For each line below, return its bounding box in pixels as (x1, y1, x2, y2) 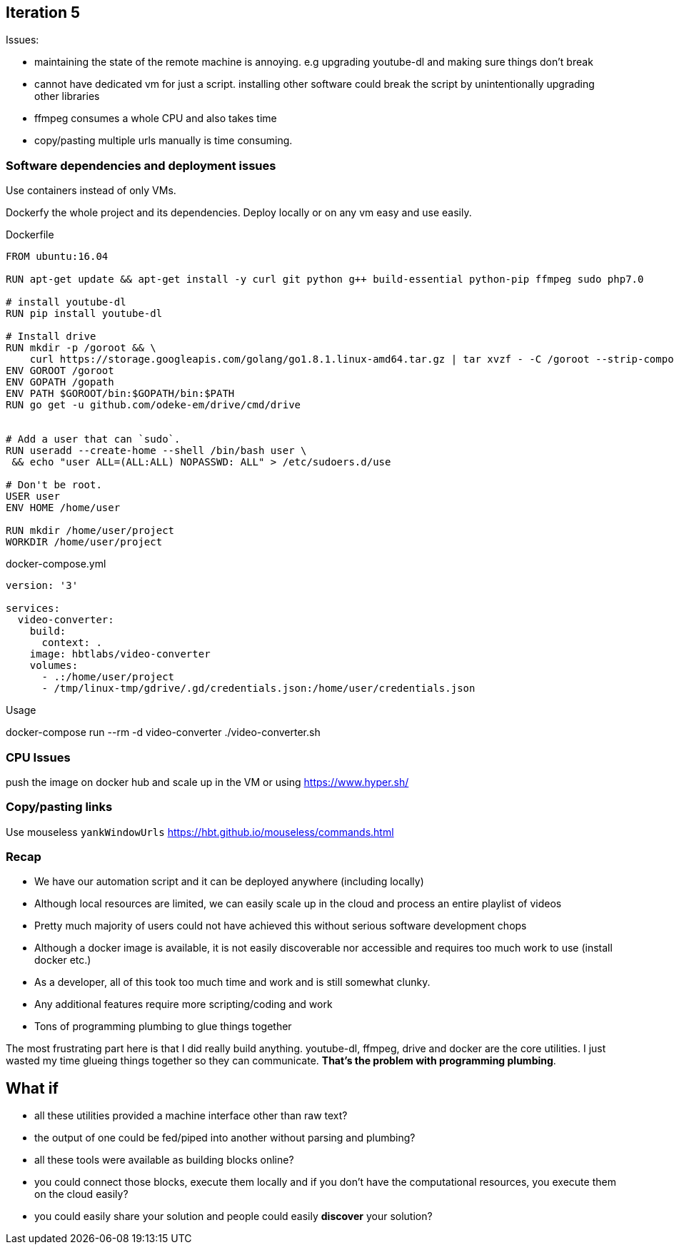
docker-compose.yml (6, 558, 106, 570)
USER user (6, 490, 60, 503)
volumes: (29, 660, 79, 672)
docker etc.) (34, 954, 91, 967)
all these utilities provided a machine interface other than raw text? (34, 1109, 348, 1122)
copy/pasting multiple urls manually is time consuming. (34, 134, 293, 147)
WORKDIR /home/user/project (6, 536, 163, 548)
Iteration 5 (6, 4, 81, 21)
